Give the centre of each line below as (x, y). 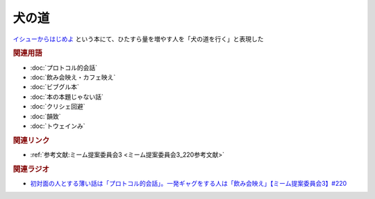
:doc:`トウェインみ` (58, 126)
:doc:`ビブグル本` (55, 87)
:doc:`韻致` (46, 116)
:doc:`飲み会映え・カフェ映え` (73, 77)
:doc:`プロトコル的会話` (64, 67)
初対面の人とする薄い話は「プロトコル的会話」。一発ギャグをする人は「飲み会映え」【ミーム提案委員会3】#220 (189, 184)
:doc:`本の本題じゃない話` (67, 97)
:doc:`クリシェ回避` (58, 106)
